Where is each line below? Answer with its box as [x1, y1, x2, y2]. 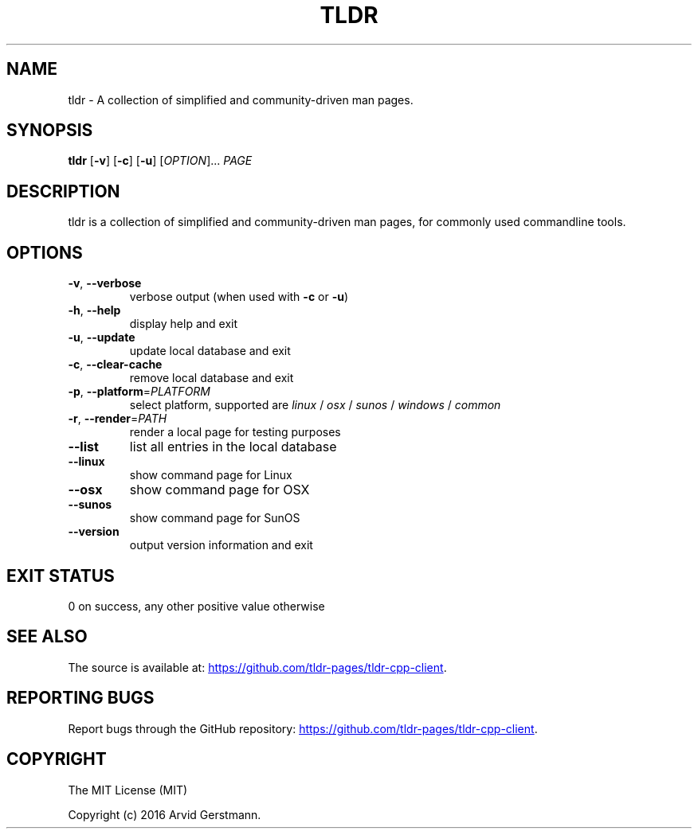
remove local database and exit [129, 371, 294, 385]
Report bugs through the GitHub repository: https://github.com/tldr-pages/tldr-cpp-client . [68, 721, 538, 736]
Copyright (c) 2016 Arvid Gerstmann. [68, 807, 261, 821]
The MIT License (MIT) [68, 782, 188, 797]
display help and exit [129, 317, 238, 331]
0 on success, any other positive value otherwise [68, 599, 325, 613]
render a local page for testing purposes [129, 425, 341, 439]
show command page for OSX [129, 482, 310, 498]
